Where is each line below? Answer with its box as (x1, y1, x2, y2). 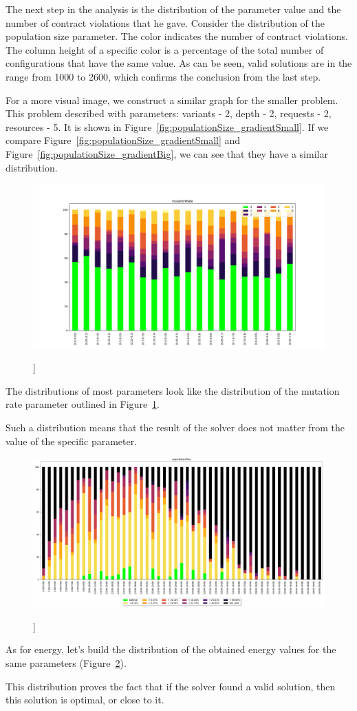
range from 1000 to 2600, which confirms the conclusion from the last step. (6, 69, 321, 83)
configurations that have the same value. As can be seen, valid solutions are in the (6, 56, 352, 70)
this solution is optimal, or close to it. (6, 692, 164, 707)
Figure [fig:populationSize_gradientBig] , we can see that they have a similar (6, 146, 328, 161)
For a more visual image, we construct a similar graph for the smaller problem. (6, 92, 338, 107)
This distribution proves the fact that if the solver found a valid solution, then (6, 679, 336, 693)
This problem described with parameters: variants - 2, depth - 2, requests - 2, (6, 106, 332, 121)
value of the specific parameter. (6, 433, 138, 448)
